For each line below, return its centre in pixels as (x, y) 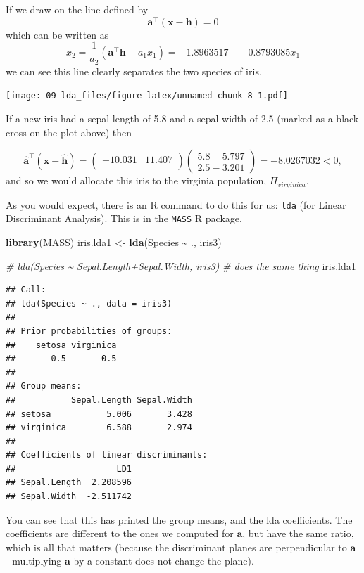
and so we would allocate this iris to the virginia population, (136, 180)
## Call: (26, 290)
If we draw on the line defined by (77, 9)
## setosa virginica (61, 345)
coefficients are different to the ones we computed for (120, 533)
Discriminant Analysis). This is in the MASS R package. (124, 218)
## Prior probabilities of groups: (89, 331)
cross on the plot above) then (69, 132)
